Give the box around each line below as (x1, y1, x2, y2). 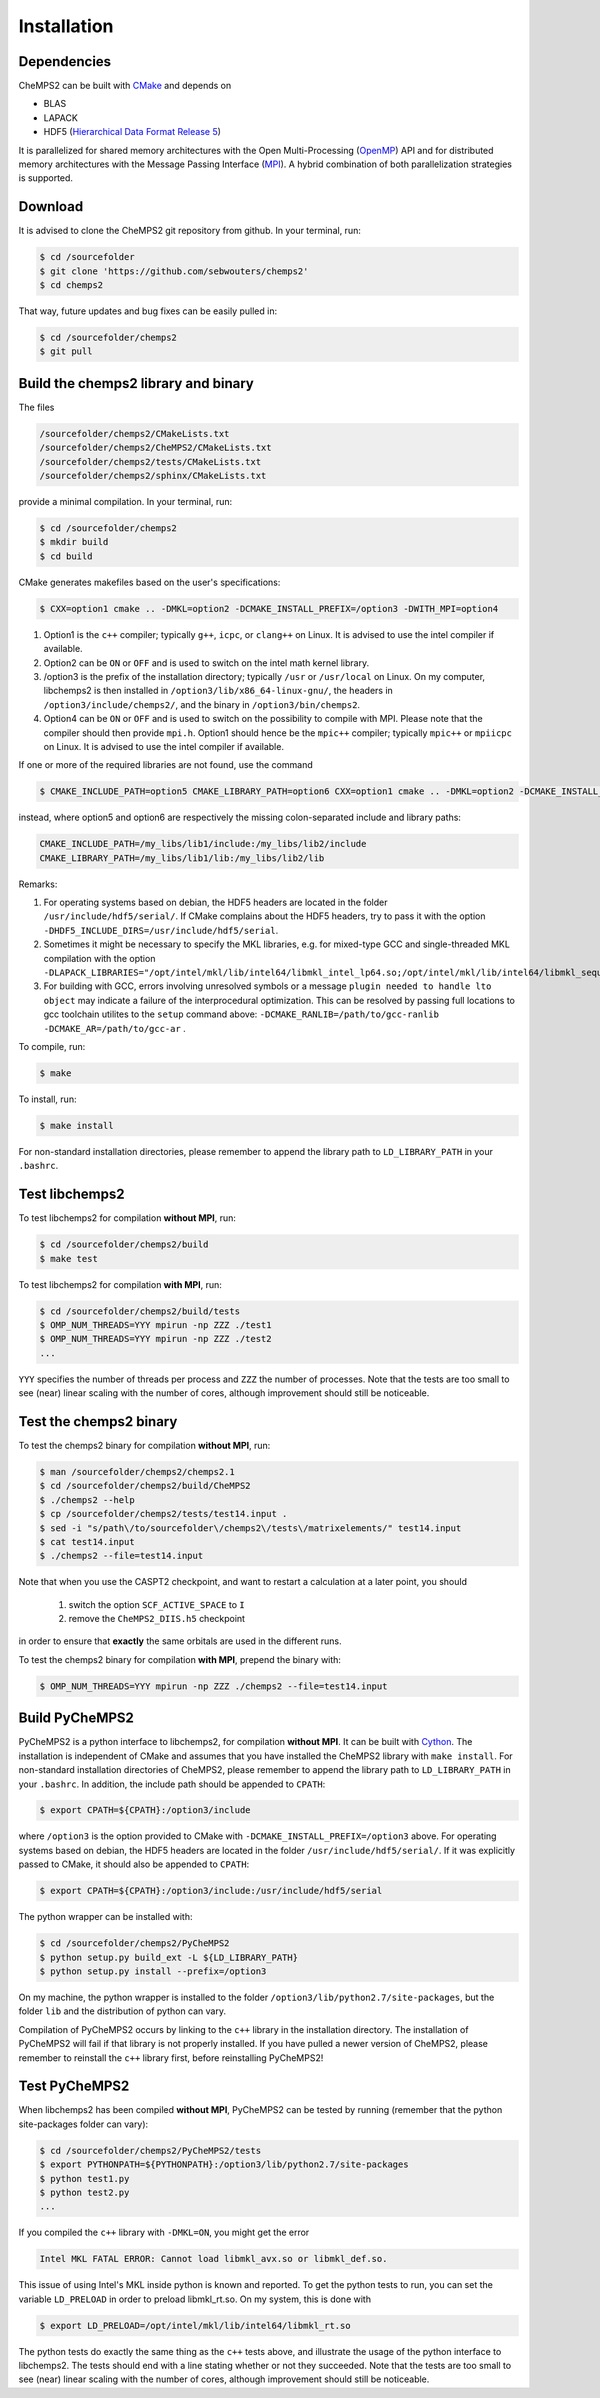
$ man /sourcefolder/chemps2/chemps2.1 (39, 1466, 235, 1477)
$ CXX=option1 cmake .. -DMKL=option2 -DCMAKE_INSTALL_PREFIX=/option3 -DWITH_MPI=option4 (39, 603, 499, 614)
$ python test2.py (39, 2186, 130, 2198)
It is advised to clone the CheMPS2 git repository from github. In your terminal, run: (18, 225, 362, 237)
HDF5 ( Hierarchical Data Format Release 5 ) (43, 126, 222, 138)
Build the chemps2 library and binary (18, 375, 254, 392)
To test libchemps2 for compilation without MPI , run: (18, 1212, 237, 1224)
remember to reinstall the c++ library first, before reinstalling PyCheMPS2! (18, 2051, 324, 2064)
